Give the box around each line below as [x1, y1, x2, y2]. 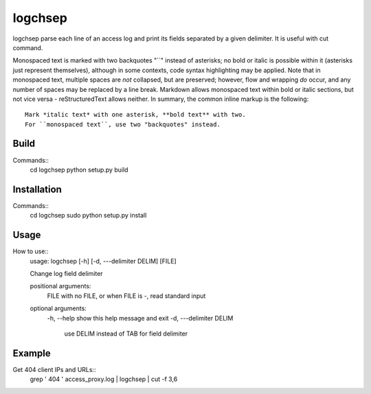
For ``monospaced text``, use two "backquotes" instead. [25, 120, 221, 128]
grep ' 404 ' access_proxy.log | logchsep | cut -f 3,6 [30, 375, 178, 384]
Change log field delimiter [30, 269, 103, 277]
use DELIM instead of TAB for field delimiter [64, 329, 188, 338]
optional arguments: [30, 304, 87, 312]
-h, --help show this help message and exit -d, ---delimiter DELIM [47, 314, 234, 322]
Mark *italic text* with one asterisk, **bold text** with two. [25, 111, 247, 119]
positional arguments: [30, 282, 91, 290]
